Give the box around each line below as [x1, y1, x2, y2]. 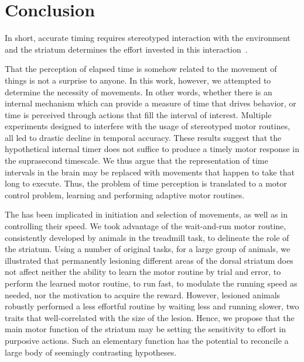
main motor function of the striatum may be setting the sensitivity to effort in [5, 323, 286, 335]
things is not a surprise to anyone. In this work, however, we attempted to [5, 74, 271, 86]
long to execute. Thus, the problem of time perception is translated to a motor [5, 177, 287, 189]
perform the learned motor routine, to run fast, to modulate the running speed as [5, 277, 298, 289]
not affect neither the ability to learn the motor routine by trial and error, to [5, 266, 281, 278]
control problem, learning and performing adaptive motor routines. [5, 188, 245, 201]
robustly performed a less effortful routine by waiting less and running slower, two [5, 300, 299, 312]
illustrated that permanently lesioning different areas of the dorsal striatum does [5, 254, 293, 266]
